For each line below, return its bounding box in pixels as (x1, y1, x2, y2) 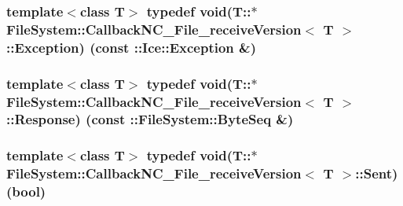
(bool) (6, 182, 46, 201)
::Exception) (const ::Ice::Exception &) (6, 37, 256, 57)
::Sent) (355, 164, 398, 183)
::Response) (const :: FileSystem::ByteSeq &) (6, 109, 294, 129)
